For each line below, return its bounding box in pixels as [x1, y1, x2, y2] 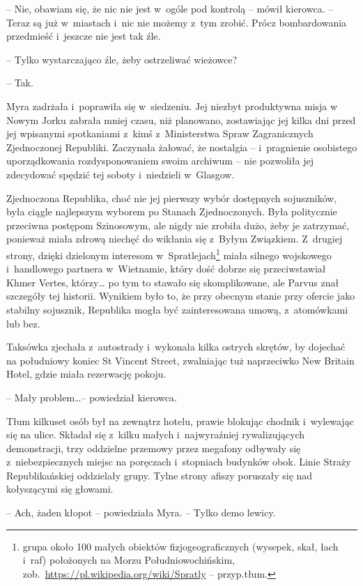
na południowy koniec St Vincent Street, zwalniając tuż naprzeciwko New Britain [6, 353, 355, 367]
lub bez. [6, 316, 40, 330]
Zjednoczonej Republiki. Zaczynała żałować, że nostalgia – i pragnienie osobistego [6, 139, 357, 154]
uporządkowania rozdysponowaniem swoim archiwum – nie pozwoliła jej [6, 153, 314, 168]
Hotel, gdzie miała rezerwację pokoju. [6, 367, 167, 381]
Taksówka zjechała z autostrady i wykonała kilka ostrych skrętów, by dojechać [6, 339, 346, 354]
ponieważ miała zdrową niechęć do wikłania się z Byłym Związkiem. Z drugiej [6, 231, 343, 246]
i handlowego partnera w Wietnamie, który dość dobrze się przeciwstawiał [6, 261, 326, 276]
